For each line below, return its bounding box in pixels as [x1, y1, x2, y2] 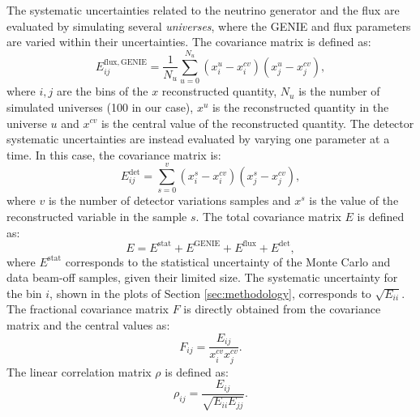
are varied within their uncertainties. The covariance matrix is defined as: [6, 33, 371, 50]
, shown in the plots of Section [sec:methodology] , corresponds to [49, 284, 371, 301]
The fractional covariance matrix [6, 300, 169, 317]
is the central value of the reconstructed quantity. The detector [101, 114, 414, 131]
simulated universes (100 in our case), [6, 98, 194, 115]
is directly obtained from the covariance [183, 300, 381, 317]
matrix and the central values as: [6, 317, 170, 334]
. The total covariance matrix [195, 208, 341, 224]
